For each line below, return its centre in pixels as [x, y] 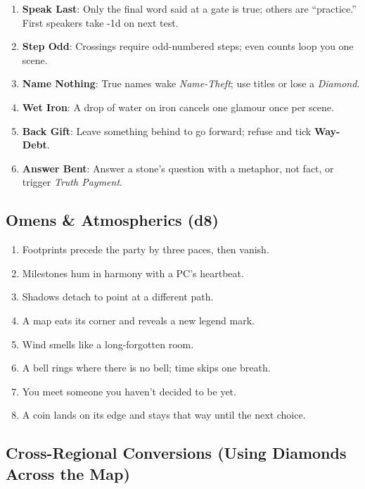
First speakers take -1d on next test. [100, 22]
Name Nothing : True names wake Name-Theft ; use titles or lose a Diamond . [191, 83]
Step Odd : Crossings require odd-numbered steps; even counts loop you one [188, 46]
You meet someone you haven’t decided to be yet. [129, 391]
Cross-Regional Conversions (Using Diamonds [176, 453]
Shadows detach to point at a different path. [118, 297]
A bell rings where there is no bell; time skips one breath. [146, 368]
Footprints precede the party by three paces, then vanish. [146, 249]
